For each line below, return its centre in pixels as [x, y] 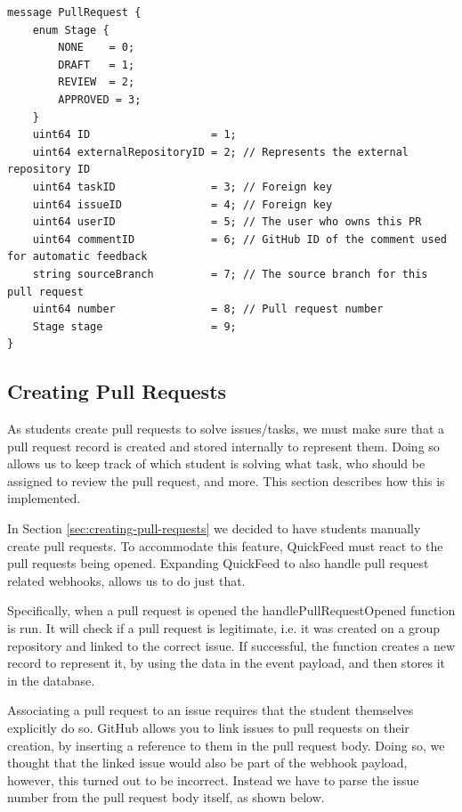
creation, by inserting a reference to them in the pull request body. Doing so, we [226, 745]
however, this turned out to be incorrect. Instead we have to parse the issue [213, 780]
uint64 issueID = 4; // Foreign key [182, 204]
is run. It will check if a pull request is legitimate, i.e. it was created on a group [224, 628]
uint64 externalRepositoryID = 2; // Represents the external [221, 152]
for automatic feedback [77, 257]
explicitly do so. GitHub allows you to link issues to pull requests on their [208, 727]
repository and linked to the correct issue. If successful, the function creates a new [231, 645]
